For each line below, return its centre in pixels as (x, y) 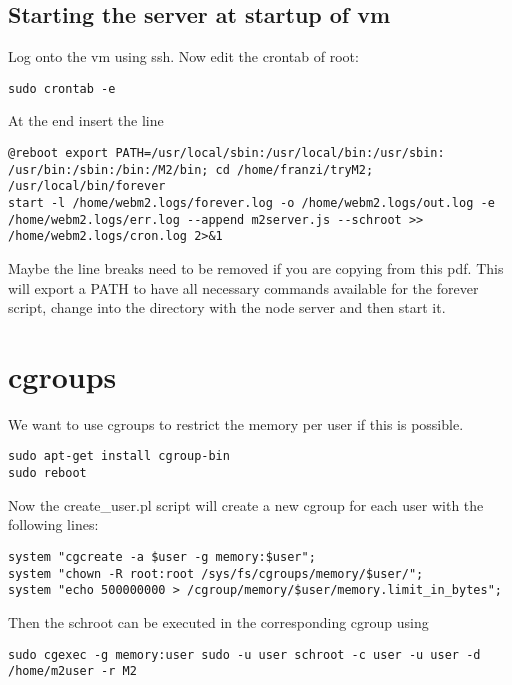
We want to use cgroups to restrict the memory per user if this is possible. (236, 423)
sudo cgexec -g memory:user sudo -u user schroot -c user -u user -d (244, 654)
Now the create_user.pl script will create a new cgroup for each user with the (246, 504)
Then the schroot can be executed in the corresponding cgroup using (218, 621)
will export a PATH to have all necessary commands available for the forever (243, 287)
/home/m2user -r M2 (72, 671)
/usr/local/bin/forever (87, 186)
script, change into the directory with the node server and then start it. (227, 307)
